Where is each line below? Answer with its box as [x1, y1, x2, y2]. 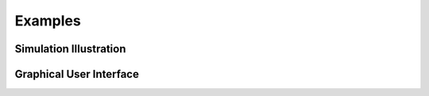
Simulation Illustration [14, 42, 126, 56]
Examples [14, 12, 81, 29]
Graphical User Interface [14, 67, 139, 81]
